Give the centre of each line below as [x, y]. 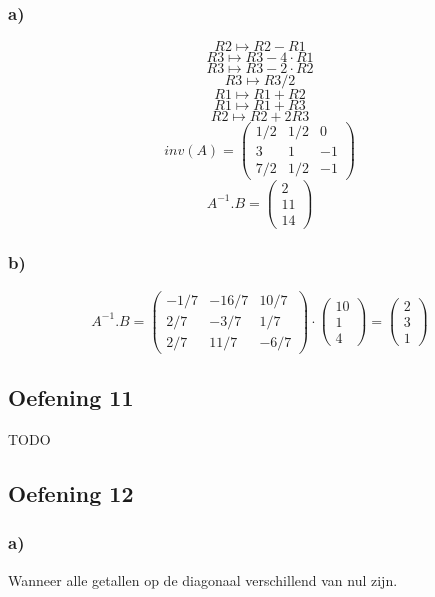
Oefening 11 [71, 397]
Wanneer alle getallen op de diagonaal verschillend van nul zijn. [203, 579]
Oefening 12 [71, 493]
